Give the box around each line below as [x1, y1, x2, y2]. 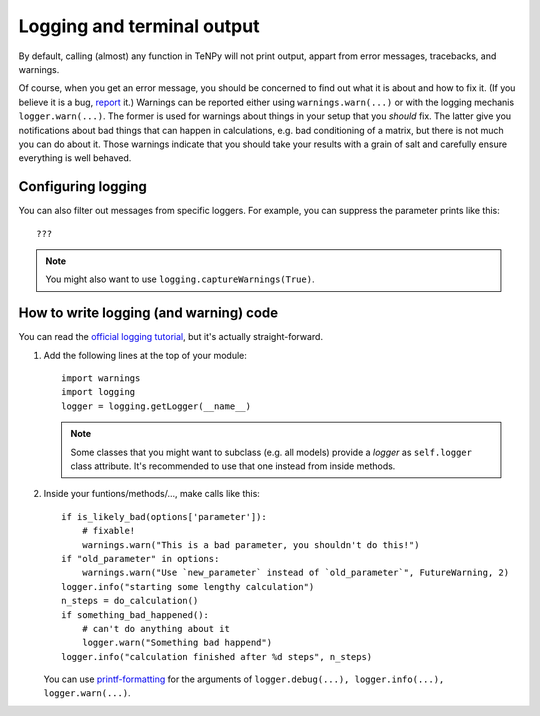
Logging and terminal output [18, 15, 260, 37]
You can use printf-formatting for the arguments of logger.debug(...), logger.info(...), [43, 673, 445, 685]
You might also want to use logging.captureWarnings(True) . [45, 273, 315, 285]
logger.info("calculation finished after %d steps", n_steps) [61, 651, 373, 662]
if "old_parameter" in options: [61, 553, 220, 564]
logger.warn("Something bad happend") [81, 637, 273, 649]
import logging [61, 386, 136, 398]
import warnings [61, 373, 141, 384]
